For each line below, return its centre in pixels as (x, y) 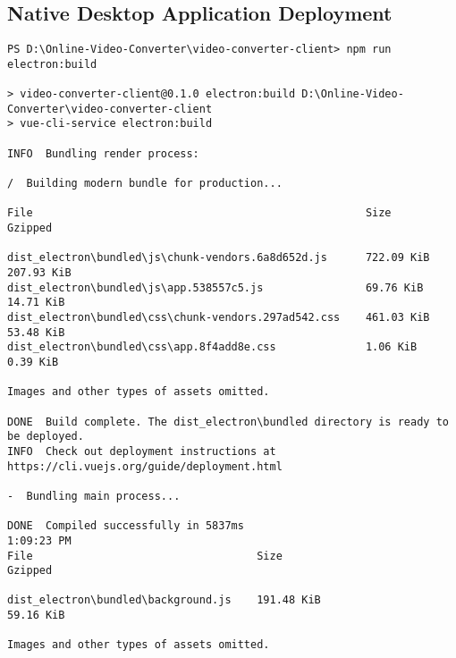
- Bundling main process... (94, 496)
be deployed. (46, 437)
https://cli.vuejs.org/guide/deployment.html (145, 466)
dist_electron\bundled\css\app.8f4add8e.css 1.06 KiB (212, 347)
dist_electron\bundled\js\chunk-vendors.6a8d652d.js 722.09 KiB (219, 258)
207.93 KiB (39, 273)
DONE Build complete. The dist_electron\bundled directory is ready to (228, 422)
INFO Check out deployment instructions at (142, 451)
